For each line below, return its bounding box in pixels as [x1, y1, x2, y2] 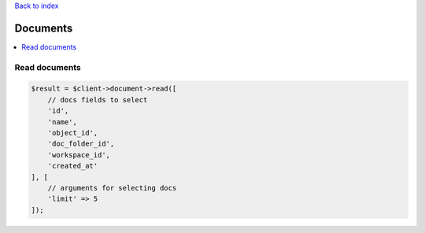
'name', [47, 117, 78, 126]
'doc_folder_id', [47, 139, 115, 149]
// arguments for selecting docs [47, 183, 177, 192]
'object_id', [47, 128, 98, 138]
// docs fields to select [47, 95, 148, 104]
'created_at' [47, 161, 98, 171]
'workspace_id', [47, 150, 110, 159]
